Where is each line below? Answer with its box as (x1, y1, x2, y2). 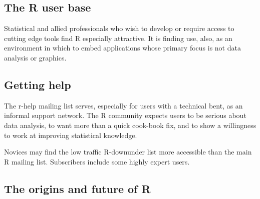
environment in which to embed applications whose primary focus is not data (4, 42, 241, 53)
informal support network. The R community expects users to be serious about (4, 110, 246, 120)
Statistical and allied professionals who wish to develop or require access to (4, 23, 234, 33)
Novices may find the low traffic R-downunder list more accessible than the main (4, 146, 252, 157)
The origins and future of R (4, 180, 151, 196)
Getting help (4, 76, 71, 92)
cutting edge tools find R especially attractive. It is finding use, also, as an (4, 32, 232, 43)
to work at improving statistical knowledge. (4, 129, 137, 140)
